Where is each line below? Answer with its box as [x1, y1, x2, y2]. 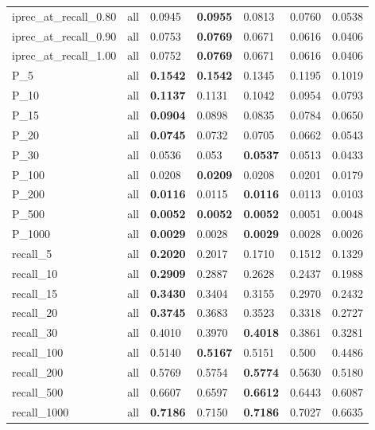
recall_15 [12, 284, 58, 301]
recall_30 [12, 324, 58, 341]
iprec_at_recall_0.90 [12, 27, 117, 44]
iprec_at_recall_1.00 [12, 47, 117, 64]
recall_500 [12, 383, 64, 400]
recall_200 [12, 363, 64, 380]
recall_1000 [12, 403, 69, 420]
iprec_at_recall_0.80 [12, 7, 117, 24]
